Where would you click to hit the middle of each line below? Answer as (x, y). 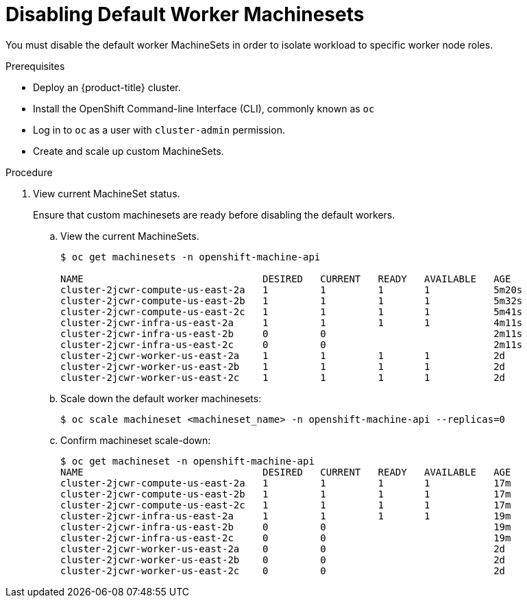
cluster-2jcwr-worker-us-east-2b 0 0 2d (283, 559)
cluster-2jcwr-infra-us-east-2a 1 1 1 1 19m (286, 516)
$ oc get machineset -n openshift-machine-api (187, 461)
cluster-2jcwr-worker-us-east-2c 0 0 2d (283, 570)
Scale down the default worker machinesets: (161, 398)
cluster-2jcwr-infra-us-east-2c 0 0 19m (286, 538)
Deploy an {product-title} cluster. (107, 87)
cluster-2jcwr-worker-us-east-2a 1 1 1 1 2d (283, 355)
